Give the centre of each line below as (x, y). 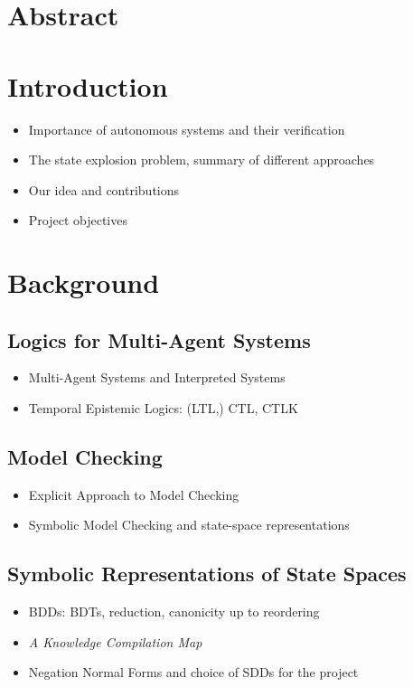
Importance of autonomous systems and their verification (187, 129)
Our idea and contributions (104, 189)
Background (84, 282)
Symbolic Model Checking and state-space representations (189, 525)
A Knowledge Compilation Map (115, 641)
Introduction (88, 85)
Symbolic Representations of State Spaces (207, 574)
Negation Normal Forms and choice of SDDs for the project (193, 672)
